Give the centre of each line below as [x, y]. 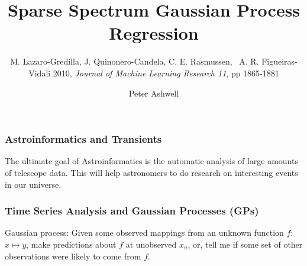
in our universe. [33, 184]
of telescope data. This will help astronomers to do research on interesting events [151, 172]
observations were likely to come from [73, 256]
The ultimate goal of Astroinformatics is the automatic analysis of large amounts [152, 161]
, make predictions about [71, 244]
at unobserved [151, 244]
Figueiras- [279, 61]
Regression [154, 33]
